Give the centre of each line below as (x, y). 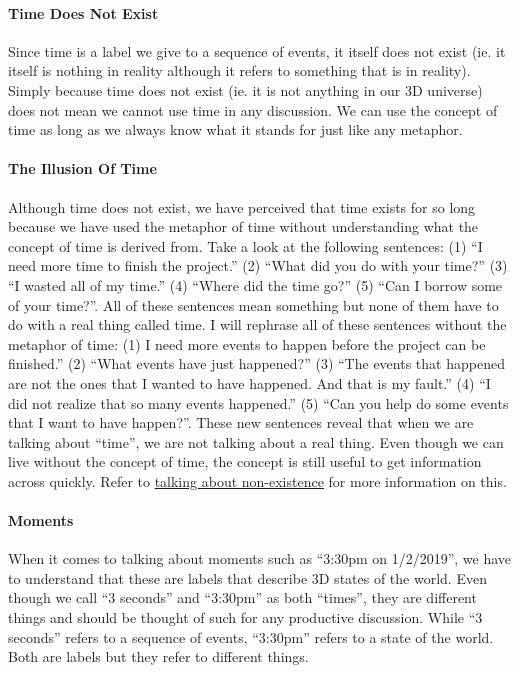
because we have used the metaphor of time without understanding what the (243, 226)
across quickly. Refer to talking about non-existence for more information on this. (257, 480)
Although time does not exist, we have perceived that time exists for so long (242, 206)
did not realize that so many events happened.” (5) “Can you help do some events (258, 402)
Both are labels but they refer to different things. (158, 656)
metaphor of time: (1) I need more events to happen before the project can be (247, 343)
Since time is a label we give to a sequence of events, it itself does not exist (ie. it (257, 50)
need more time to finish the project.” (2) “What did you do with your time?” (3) (258, 265)
